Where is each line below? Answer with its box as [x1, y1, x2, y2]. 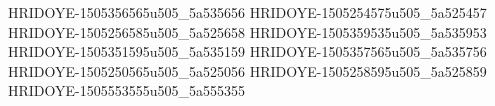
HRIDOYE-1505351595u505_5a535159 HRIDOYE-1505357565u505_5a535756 [8, 41, 487, 62]
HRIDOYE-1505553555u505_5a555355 [8, 80, 246, 101]
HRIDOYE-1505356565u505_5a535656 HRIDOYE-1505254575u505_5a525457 [8, 2, 487, 22]
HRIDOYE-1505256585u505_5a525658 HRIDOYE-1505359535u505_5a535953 [8, 21, 487, 42]
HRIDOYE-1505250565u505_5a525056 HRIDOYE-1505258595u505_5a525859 [8, 60, 487, 81]
